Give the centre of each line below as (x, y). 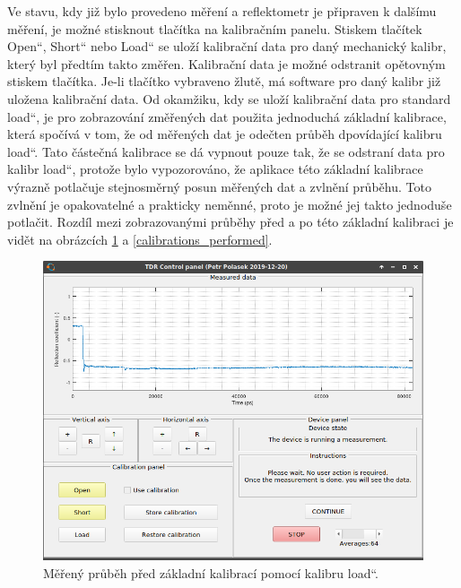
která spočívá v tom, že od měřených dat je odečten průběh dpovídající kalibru (225, 134)
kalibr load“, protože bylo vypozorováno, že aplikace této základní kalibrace (215, 169)
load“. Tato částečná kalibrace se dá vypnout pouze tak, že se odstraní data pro (226, 151)
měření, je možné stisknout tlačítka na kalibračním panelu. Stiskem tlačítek (215, 28)
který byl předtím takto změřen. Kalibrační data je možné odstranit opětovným (226, 63)
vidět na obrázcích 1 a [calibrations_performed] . (140, 239)
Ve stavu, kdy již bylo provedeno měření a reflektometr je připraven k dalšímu (222, 11)
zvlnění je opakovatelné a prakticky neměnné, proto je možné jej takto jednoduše (230, 204)
